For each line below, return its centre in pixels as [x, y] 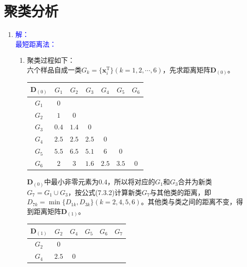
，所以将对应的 [131, 181]
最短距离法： [36, 44]
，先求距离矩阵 [186, 69]
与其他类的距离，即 [181, 192]
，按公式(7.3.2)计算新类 [105, 192]
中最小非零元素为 [71, 181]
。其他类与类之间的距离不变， [188, 202]
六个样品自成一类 [54, 69]
